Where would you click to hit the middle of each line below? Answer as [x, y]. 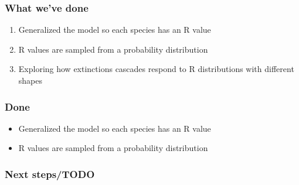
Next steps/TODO [50, 174]
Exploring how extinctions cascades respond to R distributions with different [156, 69]
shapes [30, 80]
